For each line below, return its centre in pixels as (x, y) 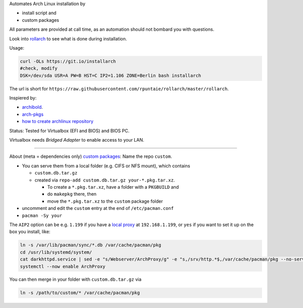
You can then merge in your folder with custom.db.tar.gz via (75, 279)
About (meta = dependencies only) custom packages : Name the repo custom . (91, 156)
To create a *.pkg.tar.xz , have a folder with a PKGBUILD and (113, 187)
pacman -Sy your (42, 215)
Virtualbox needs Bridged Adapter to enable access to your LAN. (77, 140)
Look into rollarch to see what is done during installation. (68, 38)
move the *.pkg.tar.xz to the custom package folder (105, 201)
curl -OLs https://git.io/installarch (68, 61)
